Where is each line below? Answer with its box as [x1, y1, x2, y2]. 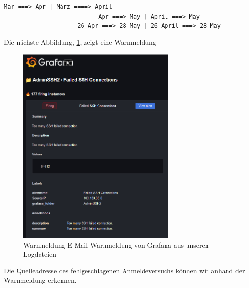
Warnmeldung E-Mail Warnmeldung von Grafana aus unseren [23, 239, 209, 250]
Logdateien [23, 249, 57, 259]
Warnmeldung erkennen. [4, 275, 77, 285]
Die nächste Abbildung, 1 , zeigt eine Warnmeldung [4, 37, 156, 47]
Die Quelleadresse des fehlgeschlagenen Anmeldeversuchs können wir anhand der [4, 265, 245, 275]
